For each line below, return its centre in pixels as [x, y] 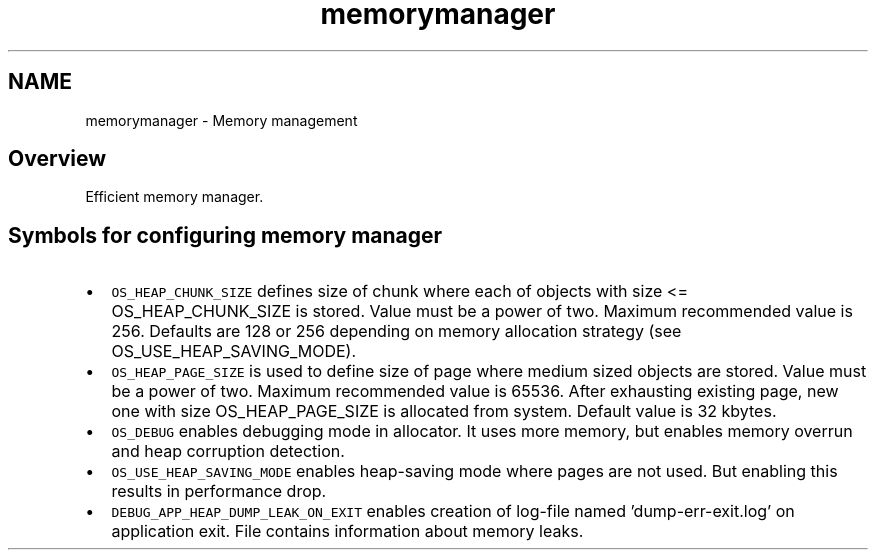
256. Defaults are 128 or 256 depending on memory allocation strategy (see [396, 331]
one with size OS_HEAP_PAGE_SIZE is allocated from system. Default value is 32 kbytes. [444, 411]
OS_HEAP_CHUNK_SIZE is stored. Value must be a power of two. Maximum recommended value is [482, 311]
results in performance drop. [219, 491]
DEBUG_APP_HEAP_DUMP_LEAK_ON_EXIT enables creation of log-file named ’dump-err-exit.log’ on [453, 511]
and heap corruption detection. [228, 451]
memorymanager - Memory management [221, 120]
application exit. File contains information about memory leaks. [347, 531]
